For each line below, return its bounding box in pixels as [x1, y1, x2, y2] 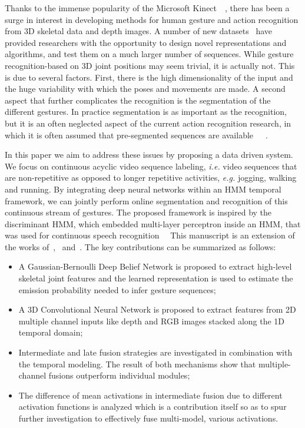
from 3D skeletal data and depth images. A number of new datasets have [5, 25, 273, 37]
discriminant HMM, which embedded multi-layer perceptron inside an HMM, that [5, 217, 301, 230]
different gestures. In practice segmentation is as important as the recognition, [5, 105, 287, 118]
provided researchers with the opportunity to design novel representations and [5, 36, 287, 48]
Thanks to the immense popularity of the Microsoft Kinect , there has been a [5, 2, 290, 14]
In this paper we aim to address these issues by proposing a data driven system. [5, 148, 293, 161]
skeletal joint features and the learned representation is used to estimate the [18, 272, 293, 284]
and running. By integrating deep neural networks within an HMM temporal [5, 183, 281, 195]
